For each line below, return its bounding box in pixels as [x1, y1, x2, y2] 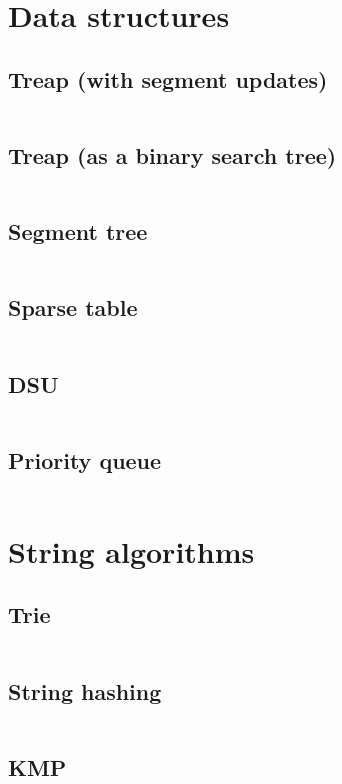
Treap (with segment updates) [8, 63, 328, 94]
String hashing [8, 675, 162, 706]
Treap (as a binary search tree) [8, 139, 337, 170]
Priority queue [8, 444, 162, 475]
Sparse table [8, 292, 138, 323]
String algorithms [8, 530, 255, 571]
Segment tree [8, 216, 148, 247]
